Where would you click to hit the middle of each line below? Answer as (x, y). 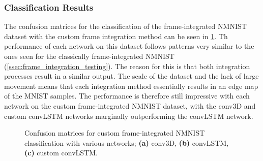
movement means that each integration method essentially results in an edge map (131, 86)
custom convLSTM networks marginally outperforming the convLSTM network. (129, 116)
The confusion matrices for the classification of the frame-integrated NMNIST (125, 26)
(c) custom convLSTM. (61, 153)
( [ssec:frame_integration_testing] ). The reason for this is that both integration (127, 66)
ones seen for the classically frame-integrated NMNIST (89, 56)
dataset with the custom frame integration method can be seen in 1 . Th (116, 36)
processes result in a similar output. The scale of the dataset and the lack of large (131, 76)
